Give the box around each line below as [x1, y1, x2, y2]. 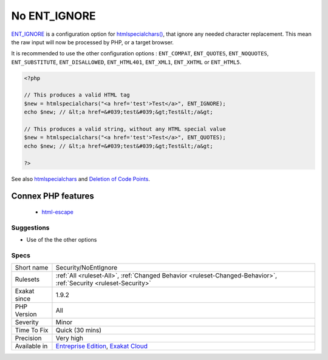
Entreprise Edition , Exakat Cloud [55, 342, 148, 350]
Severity [15, 318, 39, 327]
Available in [15, 342, 48, 350]
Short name [15, 263, 49, 272]
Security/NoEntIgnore [55, 263, 118, 272]
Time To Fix [15, 326, 49, 335]
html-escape [41, 208, 74, 216]
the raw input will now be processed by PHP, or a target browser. [11, 38, 174, 46]
